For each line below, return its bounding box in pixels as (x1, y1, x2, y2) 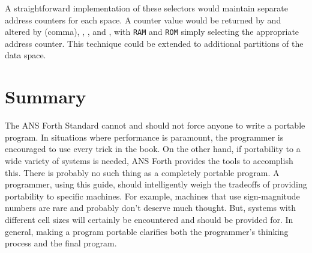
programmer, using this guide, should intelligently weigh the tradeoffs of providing (5, 178, 307, 191)
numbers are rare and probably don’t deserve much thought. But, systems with (5, 201, 296, 214)
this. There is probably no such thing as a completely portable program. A (5, 166, 280, 178)
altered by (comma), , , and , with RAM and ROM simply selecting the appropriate (5, 25, 299, 38)
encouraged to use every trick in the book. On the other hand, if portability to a (5, 142, 301, 155)
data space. (5, 49, 46, 61)
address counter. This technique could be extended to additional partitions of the (5, 37, 304, 49)
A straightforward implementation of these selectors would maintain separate (5, 2, 288, 14)
